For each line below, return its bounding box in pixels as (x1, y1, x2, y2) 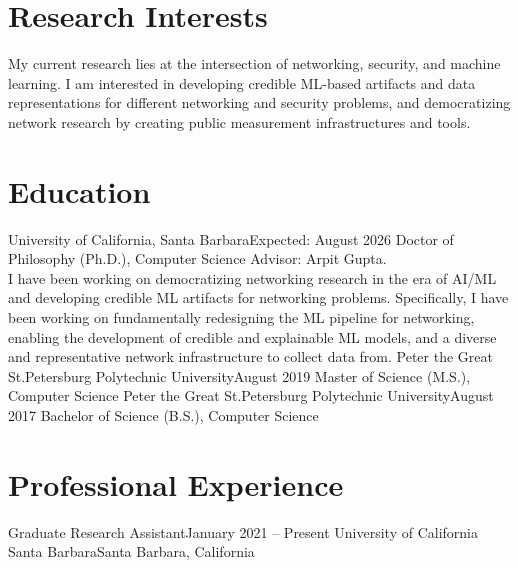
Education (8, 170, 151, 211)
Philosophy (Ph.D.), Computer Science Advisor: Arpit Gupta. (8, 248, 387, 269)
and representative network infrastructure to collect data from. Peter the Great (8, 346, 493, 367)
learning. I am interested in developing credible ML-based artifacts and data (8, 72, 476, 93)
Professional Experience (8, 463, 344, 504)
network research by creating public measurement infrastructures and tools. (8, 111, 471, 132)
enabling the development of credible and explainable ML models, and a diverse (8, 326, 497, 347)
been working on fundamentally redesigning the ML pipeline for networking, (8, 307, 475, 327)
